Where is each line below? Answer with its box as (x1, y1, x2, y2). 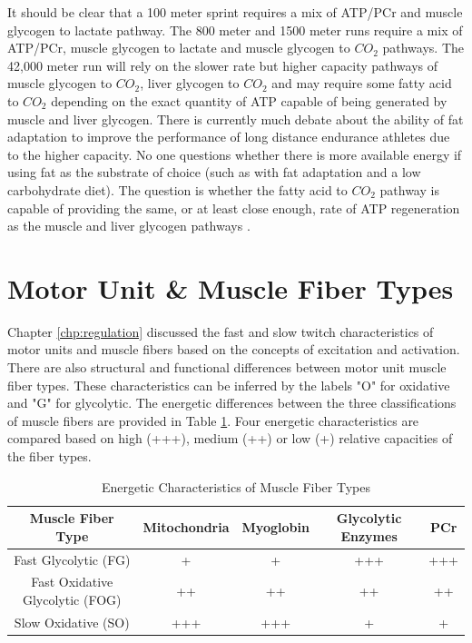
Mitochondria (143, 517, 230, 536)
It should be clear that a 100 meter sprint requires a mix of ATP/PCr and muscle (7, 3, 463, 21)
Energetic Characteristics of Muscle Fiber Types (101, 477, 370, 496)
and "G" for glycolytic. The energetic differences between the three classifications (7, 393, 457, 412)
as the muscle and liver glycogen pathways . (7, 216, 251, 235)
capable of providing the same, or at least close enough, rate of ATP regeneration (7, 198, 460, 217)
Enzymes (340, 526, 398, 545)
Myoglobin (241, 517, 310, 536)
